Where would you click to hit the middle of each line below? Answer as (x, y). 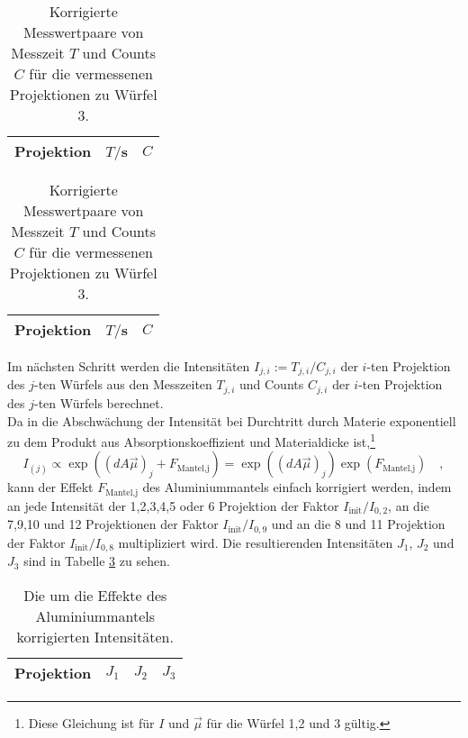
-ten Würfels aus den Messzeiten (123, 384)
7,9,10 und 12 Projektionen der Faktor (113, 524)
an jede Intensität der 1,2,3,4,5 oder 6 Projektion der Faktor (173, 505)
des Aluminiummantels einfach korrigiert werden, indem (297, 487)
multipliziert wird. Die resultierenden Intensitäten (256, 542)
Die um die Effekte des (95, 595)
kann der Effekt (50, 487)
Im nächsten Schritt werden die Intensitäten (129, 366)
